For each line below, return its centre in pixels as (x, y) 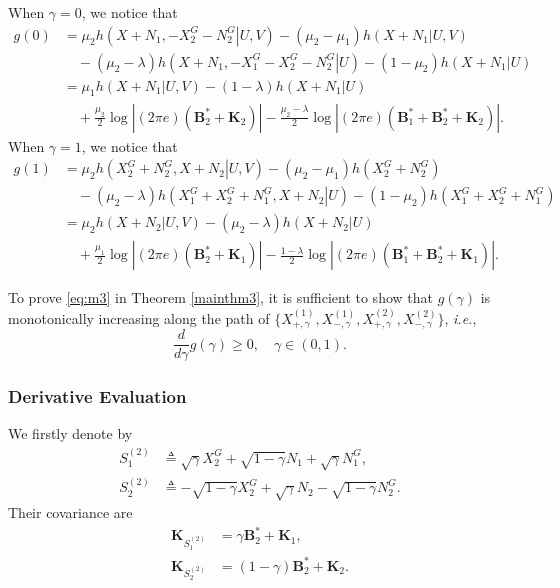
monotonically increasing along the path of (139, 317)
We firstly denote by (70, 433)
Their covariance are (70, 512)
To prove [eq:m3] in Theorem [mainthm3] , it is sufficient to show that (220, 297)
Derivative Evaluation (97, 396)
